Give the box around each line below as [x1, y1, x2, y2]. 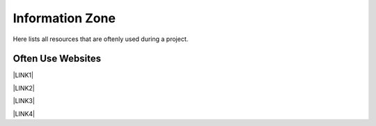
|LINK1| [13, 71, 34, 79]
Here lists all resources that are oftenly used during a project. [13, 35, 189, 43]
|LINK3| [13, 97, 35, 105]
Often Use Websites [13, 53, 102, 65]
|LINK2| [13, 84, 35, 92]
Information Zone [13, 10, 116, 26]
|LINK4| [13, 109, 35, 118]
